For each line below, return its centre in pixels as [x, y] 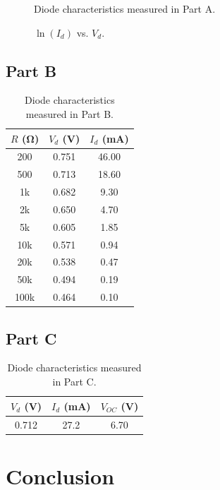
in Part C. [74, 382]
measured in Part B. [69, 113]
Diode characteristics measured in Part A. [125, 8]
